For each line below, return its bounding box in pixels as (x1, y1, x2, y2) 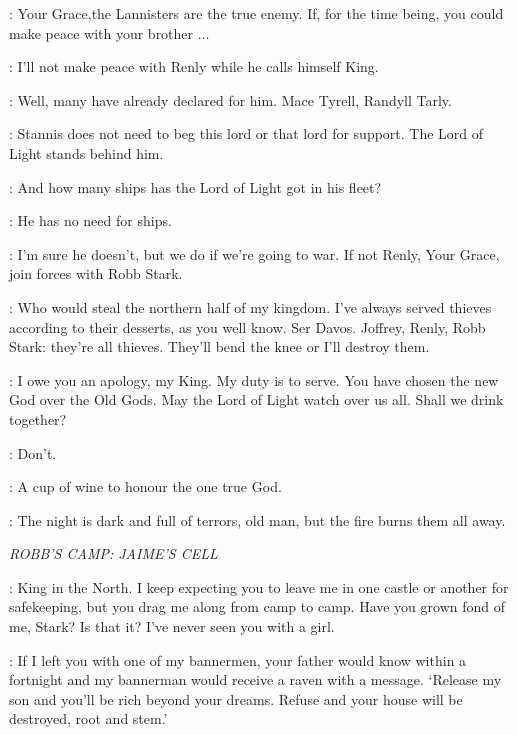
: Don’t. (9, 442, 57, 463)
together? (9, 408, 67, 429)
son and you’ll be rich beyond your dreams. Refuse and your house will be (9, 688, 463, 709)
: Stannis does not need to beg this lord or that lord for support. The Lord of (9, 123, 484, 144)
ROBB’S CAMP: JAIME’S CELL (9, 543, 218, 564)
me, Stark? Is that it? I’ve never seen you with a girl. (9, 616, 335, 637)
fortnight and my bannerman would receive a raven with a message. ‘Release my (9, 669, 502, 690)
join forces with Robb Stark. (9, 263, 183, 284)
